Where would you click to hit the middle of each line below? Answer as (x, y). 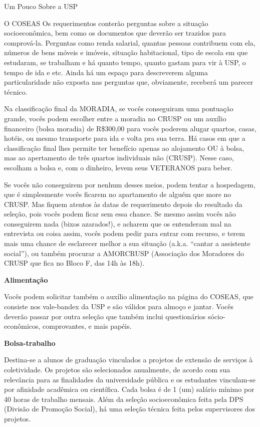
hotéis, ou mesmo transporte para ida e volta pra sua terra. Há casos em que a (125, 138)
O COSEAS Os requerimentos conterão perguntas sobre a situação (106, 23)
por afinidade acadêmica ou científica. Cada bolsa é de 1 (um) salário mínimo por (129, 389)
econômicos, (22, 326)
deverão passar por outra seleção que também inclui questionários (105, 316)
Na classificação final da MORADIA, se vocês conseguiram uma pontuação (119, 109)
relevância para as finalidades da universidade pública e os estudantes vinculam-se (130, 379)
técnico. (16, 91)
